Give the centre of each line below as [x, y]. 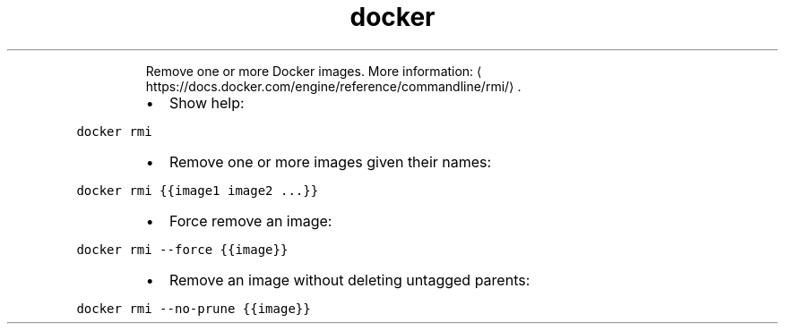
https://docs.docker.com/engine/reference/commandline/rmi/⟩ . [333, 86]
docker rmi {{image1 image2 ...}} [198, 190]
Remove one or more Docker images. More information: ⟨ [314, 71]
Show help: [207, 102]
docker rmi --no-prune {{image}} [194, 308]
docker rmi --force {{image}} [182, 249]
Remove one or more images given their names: [330, 161]
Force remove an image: [250, 221]
